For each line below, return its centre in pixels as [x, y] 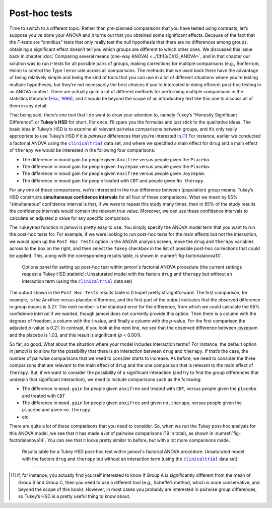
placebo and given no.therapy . [57, 410]
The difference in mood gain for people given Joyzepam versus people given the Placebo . [116, 166]
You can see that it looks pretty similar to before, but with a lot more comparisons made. [139, 440]
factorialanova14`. [28, 440]
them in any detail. [28, 105]
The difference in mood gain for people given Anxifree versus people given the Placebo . [116, 159]
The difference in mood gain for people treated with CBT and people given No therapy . [113, 180]
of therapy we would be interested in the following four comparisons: [82, 150]
